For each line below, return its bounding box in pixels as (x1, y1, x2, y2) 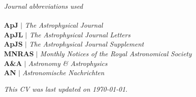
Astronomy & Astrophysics (28, 58, 108, 68)
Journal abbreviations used (4, 1, 83, 11)
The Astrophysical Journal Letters (29, 29, 131, 39)
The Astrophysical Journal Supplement (29, 39, 144, 49)
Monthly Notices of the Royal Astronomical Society (40, 48, 192, 58)
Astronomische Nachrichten (22, 67, 104, 78)
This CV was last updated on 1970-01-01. (4, 83, 128, 94)
